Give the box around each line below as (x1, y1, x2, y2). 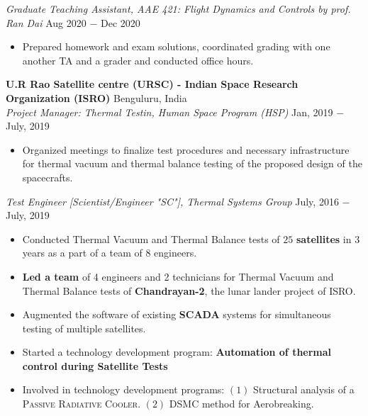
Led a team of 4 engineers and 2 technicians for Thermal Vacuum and (22, 269, 334, 283)
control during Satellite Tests (22, 358, 168, 373)
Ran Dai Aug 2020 (6, 15, 87, 30)
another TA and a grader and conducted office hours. (22, 52, 254, 67)
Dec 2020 (101, 15, 140, 30)
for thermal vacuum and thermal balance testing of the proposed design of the (22, 156, 362, 171)
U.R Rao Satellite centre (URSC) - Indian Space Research (6, 77, 299, 91)
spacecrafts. (22, 169, 73, 184)
